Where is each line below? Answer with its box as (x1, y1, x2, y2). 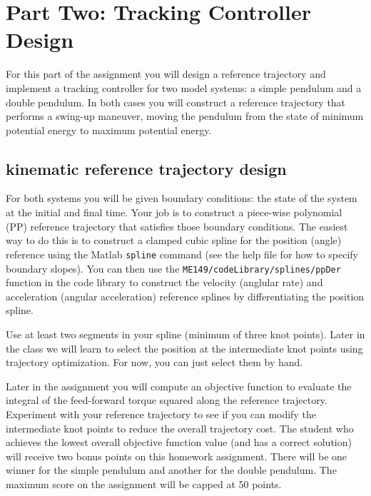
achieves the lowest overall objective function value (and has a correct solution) (6, 435, 352, 450)
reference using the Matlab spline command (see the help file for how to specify (6, 246, 358, 261)
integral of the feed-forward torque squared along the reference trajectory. (6, 393, 327, 408)
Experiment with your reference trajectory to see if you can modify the (6, 406, 316, 421)
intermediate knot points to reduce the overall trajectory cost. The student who (6, 420, 354, 435)
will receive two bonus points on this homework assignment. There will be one (6, 448, 347, 463)
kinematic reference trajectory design (6, 157, 287, 179)
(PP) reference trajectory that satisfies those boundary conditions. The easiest (6, 218, 348, 233)
